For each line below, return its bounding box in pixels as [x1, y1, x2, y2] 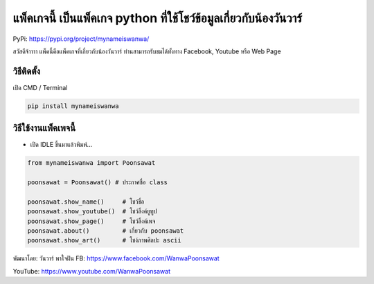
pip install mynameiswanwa [27, 102, 119, 110]
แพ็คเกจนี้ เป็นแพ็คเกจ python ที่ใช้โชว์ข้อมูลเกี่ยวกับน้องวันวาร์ [12, 10, 303, 26]
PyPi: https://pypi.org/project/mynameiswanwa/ [12, 35, 150, 43]
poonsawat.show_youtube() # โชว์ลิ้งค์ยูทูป [27, 208, 157, 215]
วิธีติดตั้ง [12, 65, 41, 77]
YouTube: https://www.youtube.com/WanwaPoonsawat [12, 267, 171, 275]
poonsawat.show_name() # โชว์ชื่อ [27, 197, 145, 206]
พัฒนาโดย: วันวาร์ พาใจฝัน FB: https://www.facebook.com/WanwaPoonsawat [12, 254, 220, 263]
